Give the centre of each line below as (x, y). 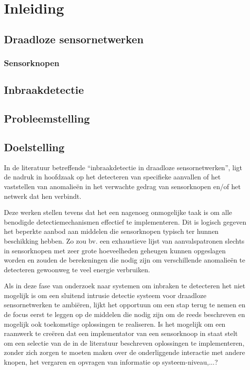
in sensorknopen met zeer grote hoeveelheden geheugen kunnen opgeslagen (115, 250)
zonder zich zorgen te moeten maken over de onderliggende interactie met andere (125, 352)
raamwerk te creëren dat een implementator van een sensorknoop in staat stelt (121, 333)
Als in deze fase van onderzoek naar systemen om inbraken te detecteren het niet (125, 286)
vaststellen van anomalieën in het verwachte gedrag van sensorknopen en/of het (122, 186)
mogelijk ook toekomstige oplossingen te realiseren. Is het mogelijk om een (115, 324)
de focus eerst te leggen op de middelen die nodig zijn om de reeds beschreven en (125, 314)
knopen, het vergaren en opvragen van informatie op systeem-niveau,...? (111, 362)
